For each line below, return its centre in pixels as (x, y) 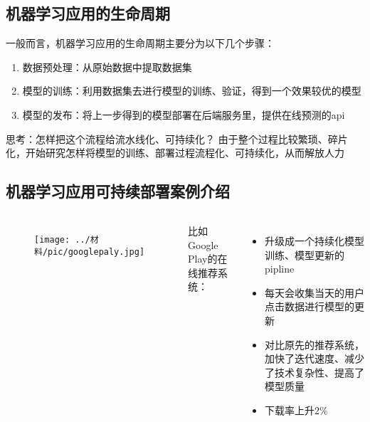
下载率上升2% (296, 410)
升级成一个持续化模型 (314, 240)
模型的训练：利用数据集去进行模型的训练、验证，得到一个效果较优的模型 (192, 91)
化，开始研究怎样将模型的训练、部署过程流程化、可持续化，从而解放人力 (175, 153)
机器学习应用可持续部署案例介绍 (118, 191)
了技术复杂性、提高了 (314, 372)
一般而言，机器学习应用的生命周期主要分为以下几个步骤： (140, 43)
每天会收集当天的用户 (314, 292)
